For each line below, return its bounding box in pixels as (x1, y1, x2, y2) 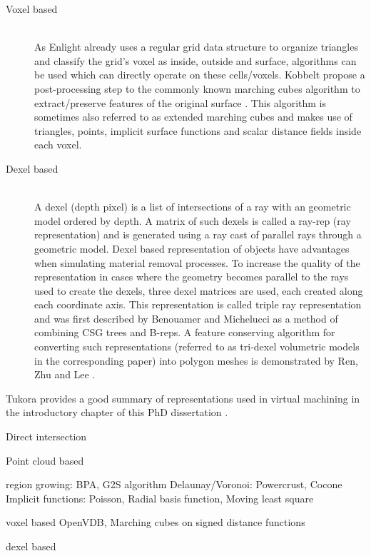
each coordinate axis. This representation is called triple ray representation (34, 297, 362, 312)
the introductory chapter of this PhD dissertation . (6, 405, 228, 420)
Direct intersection (6, 429, 87, 444)
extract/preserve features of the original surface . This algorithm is (34, 95, 326, 110)
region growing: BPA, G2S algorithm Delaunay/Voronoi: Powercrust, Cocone (6, 477, 342, 492)
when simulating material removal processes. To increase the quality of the (34, 255, 360, 270)
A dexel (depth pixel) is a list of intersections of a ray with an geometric (34, 199, 351, 214)
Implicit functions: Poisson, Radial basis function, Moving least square (6, 490, 314, 505)
